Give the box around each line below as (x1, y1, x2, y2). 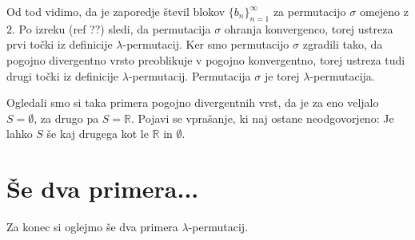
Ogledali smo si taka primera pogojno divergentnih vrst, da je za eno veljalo (6, 94, 379, 111)
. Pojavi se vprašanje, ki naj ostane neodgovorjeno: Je (131, 109, 394, 126)
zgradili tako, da (302, 36, 383, 53)
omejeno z (359, 3, 409, 19)
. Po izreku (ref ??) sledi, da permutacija (12, 20, 211, 37)
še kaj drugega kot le (46, 125, 149, 142)
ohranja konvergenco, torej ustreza (224, 20, 393, 37)
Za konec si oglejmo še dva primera (6, 218, 178, 235)
